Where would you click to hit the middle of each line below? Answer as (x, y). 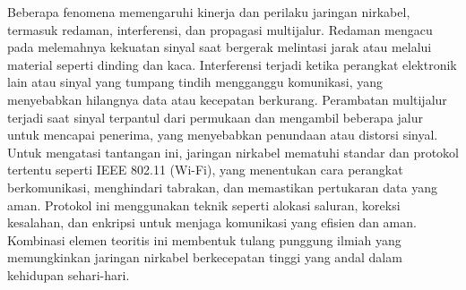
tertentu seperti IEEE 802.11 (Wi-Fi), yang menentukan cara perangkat (205, 170)
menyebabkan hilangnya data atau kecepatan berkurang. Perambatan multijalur (227, 99)
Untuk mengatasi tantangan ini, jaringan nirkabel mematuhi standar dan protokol (233, 152)
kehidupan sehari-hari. (69, 274)
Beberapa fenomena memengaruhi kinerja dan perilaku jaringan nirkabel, (209, 12)
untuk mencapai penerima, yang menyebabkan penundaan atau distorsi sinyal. (223, 135)
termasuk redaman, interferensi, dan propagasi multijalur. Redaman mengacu (220, 29)
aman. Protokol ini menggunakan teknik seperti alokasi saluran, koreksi (204, 205)
